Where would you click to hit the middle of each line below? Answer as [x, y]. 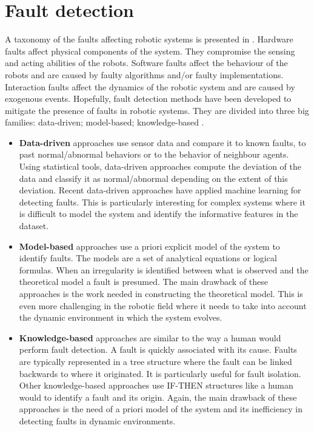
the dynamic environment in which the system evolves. [121, 317]
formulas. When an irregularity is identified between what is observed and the [164, 269]
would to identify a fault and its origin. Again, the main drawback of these [158, 397]
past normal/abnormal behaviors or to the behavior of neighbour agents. [154, 154]
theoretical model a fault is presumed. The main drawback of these [144, 282]
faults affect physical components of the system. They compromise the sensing [150, 51]
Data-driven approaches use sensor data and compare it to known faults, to [162, 142]
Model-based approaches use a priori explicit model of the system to [149, 246]
